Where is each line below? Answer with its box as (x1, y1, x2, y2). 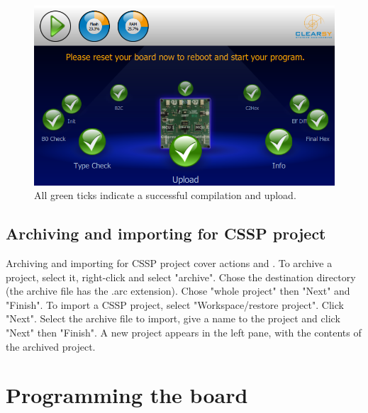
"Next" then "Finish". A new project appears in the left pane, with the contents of (6, 324, 362, 339)
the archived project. (6, 339, 96, 353)
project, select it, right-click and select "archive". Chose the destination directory (6, 269, 356, 284)
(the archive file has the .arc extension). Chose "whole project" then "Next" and (6, 283, 350, 298)
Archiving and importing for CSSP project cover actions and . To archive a (6, 256, 333, 271)
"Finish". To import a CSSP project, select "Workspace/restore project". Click (6, 297, 344, 312)
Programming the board (6, 380, 248, 409)
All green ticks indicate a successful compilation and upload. (34, 188, 296, 203)
